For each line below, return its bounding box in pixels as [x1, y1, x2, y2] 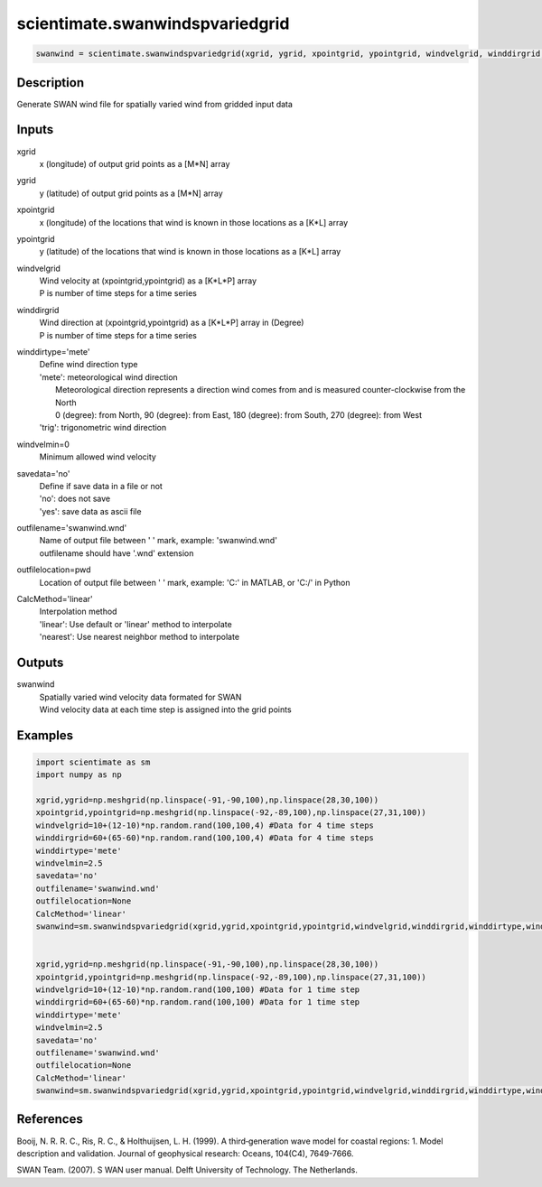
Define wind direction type [39, 359, 139, 370]
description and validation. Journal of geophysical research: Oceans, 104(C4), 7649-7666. [16, 1147, 354, 1159]
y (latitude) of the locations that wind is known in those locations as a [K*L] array [39, 246, 341, 257]
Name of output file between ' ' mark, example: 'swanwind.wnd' [39, 535, 277, 546]
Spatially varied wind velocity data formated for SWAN [39, 691, 242, 702]
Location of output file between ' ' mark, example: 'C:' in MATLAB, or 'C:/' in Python [39, 577, 351, 588]
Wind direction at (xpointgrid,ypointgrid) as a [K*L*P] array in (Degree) [39, 317, 304, 329]
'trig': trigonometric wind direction [39, 422, 167, 433]
